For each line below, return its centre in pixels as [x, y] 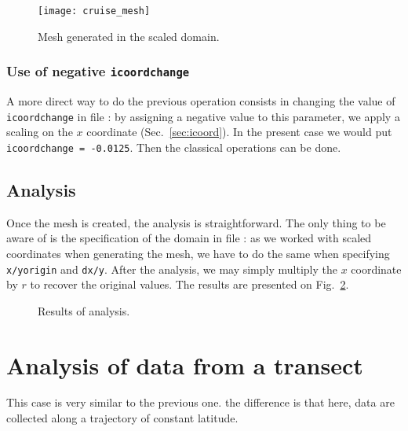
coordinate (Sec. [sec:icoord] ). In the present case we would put [239, 132]
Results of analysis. [84, 310]
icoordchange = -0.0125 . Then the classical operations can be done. [174, 147]
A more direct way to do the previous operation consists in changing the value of [201, 101]
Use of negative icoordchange [98, 71]
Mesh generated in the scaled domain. [129, 36]
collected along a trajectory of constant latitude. [122, 418]
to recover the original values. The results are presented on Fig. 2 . [189, 284]
